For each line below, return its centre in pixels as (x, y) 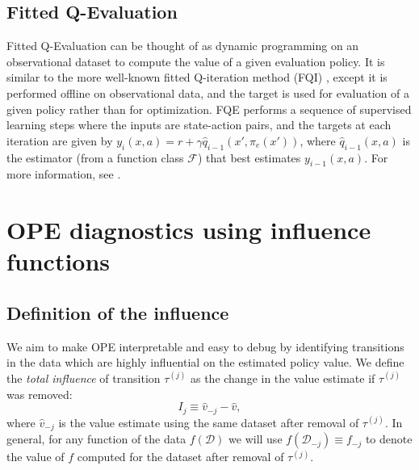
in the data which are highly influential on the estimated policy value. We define (205, 362)
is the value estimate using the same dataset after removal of (209, 422)
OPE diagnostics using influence (189, 230)
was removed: (40, 394)
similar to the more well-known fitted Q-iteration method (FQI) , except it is (197, 77)
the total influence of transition (84, 378)
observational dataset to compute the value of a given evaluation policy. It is (196, 61)
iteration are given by (60, 140)
